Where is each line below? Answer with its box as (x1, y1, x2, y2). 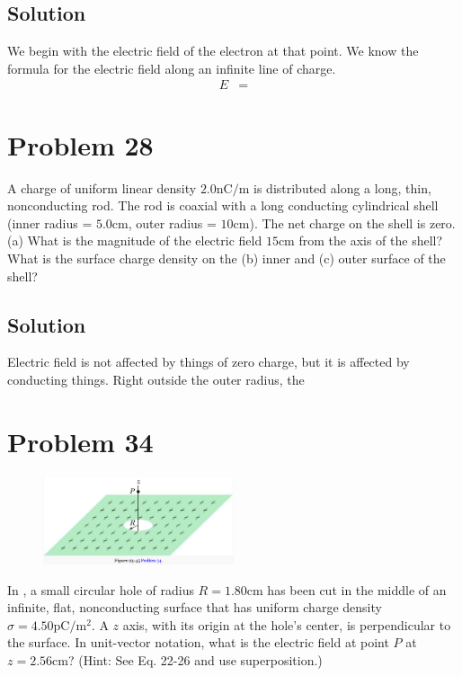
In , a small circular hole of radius (7, 580, 194, 599)
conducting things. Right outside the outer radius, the (7, 369, 305, 388)
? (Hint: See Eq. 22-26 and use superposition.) (67, 651, 323, 670)
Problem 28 (7, 126, 154, 163)
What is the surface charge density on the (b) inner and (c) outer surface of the (7, 248, 446, 267)
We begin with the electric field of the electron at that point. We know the (7, 41, 419, 60)
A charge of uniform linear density (7, 178, 197, 197)
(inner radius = (7, 213, 93, 232)
